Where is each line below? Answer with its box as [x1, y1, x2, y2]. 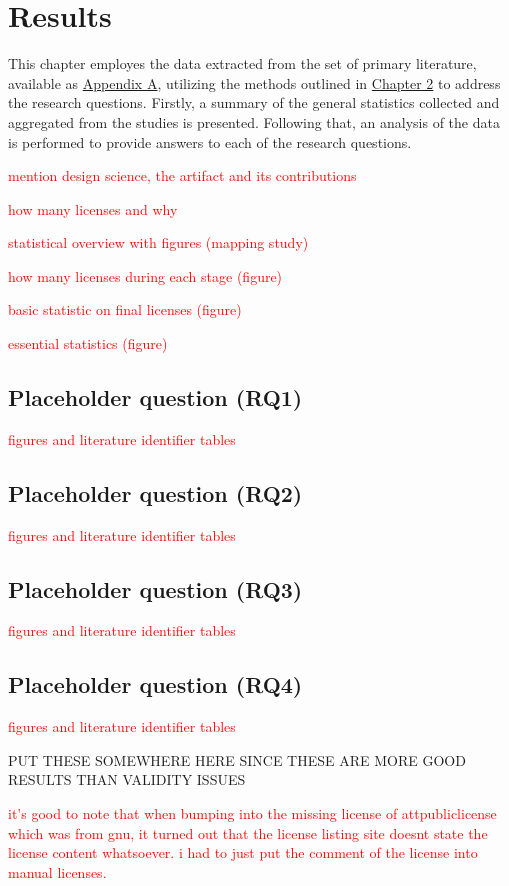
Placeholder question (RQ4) [8, 669, 303, 700]
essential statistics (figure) [8, 333, 168, 354]
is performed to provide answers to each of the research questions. [8, 131, 412, 152]
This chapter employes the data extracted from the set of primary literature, [8, 53, 477, 74]
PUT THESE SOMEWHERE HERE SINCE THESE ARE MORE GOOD [8, 749, 466, 770]
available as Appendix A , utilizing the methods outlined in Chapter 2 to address [8, 72, 501, 93]
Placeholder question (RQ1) [8, 382, 303, 413]
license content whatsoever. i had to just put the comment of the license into [8, 842, 478, 863]
